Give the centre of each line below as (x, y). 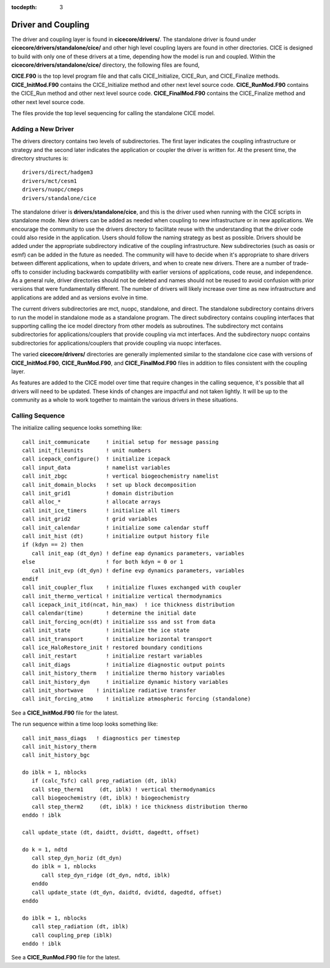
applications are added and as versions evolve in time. (80, 298)
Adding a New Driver (43, 129)
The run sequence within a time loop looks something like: (85, 724)
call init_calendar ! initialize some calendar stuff (116, 527)
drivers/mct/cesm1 (50, 181)
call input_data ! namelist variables (96, 467)
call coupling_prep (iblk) (72, 935)
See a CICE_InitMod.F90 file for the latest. (65, 713)
